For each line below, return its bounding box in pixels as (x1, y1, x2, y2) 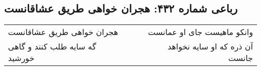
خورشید (8, 52, 35, 64)
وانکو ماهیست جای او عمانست (148, 26, 253, 38)
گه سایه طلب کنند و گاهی (8, 40, 96, 52)
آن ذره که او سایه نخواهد (167, 40, 253, 52)
